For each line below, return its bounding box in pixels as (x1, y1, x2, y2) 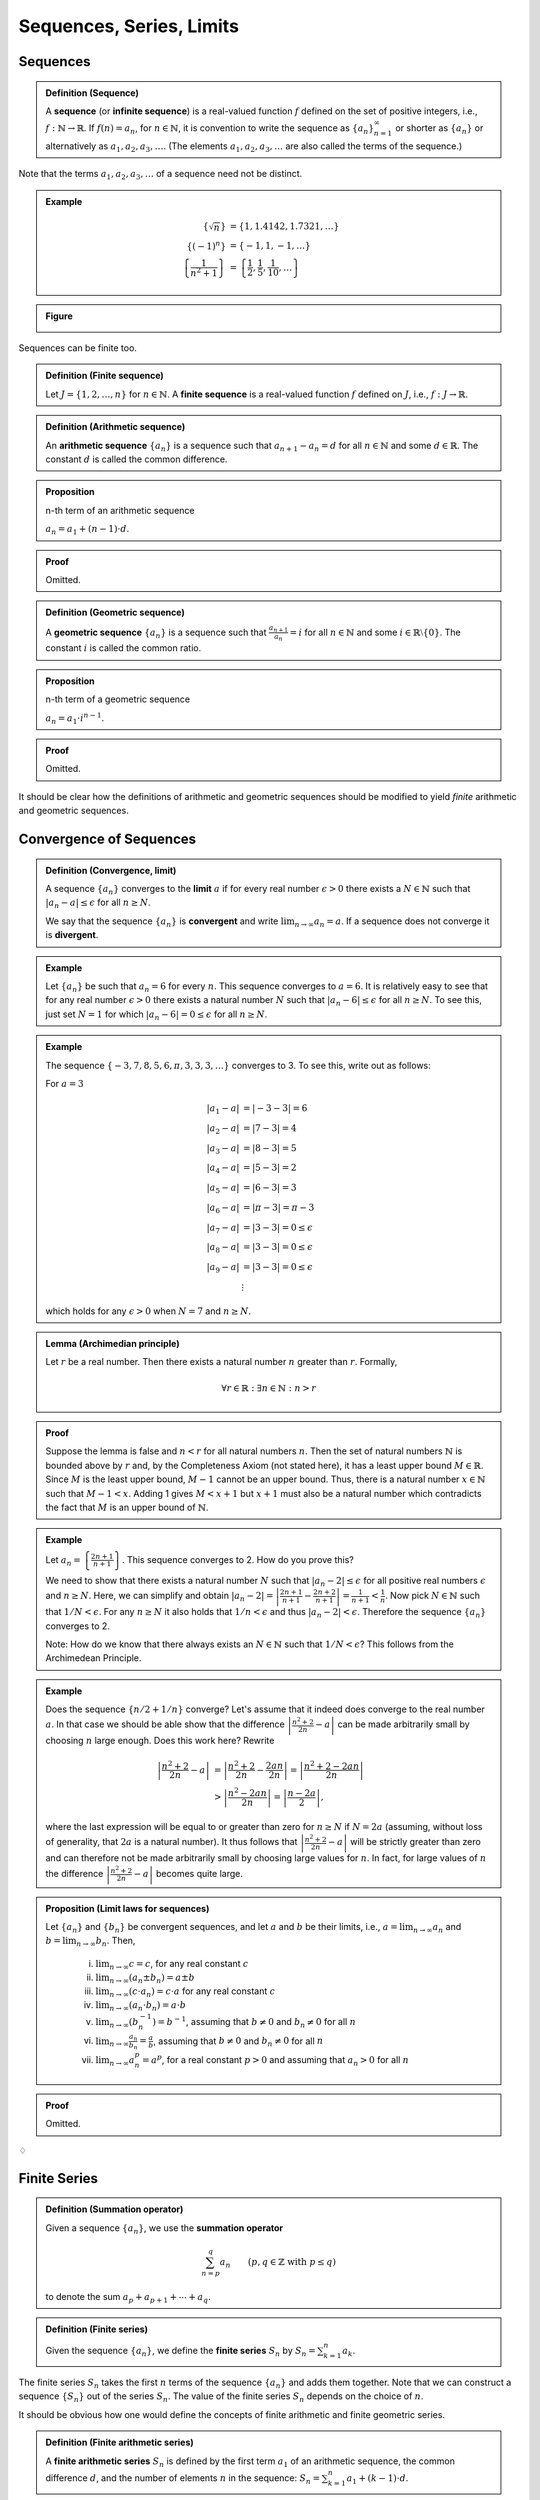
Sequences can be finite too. (18, 342, 137, 354)
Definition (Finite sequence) (45, 370, 164, 382)
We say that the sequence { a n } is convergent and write (45, 915, 279, 929)
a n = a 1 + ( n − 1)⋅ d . (45, 523, 130, 537)
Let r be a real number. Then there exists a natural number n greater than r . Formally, (45, 1356, 398, 1368)
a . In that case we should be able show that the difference (45, 1718, 285, 1730)
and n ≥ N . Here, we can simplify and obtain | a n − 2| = (45, 1590, 274, 1604)
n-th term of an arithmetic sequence (45, 504, 195, 516)
